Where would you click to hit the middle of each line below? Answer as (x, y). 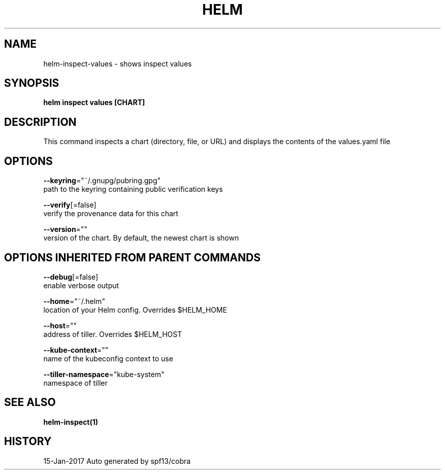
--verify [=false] (70, 205)
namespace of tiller (75, 383)
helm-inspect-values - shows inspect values (118, 63)
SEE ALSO (30, 402)
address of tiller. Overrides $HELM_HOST (113, 334)
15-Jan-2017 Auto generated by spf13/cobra (117, 461)
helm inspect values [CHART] (94, 103)
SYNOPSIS (32, 83)
